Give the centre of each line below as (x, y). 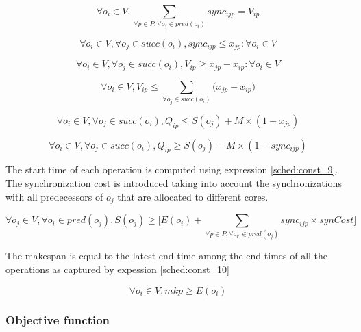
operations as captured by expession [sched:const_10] (117, 269)
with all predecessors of (54, 196)
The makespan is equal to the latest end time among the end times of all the (167, 256)
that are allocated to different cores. (193, 196)
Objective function (58, 319)
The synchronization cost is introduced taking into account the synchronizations (174, 183)
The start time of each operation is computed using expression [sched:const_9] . (172, 169)
